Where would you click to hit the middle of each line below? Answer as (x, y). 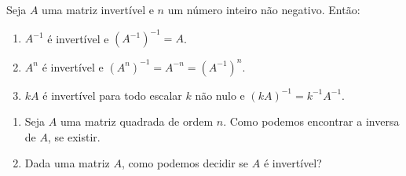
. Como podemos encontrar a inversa (311, 121)
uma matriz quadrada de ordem (137, 121)
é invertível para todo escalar (112, 95)
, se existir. (74, 136)
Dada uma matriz (67, 163)
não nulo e (220, 95)
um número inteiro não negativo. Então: (264, 9)
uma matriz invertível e (98, 9)
